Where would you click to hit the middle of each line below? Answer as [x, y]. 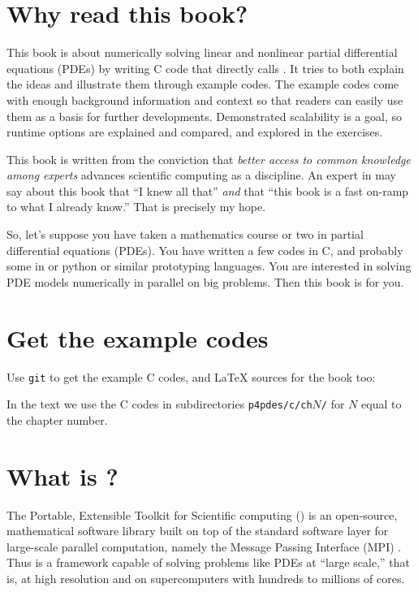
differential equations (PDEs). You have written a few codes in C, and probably [205, 250]
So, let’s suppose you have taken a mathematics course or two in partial [185, 234]
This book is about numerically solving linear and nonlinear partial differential [202, 52]
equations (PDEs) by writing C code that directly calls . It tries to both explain [205, 68]
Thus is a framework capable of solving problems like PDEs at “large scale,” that [208, 562]
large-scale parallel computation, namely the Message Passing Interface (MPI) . [204, 546]
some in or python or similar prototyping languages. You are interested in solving [209, 266]
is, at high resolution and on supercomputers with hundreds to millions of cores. [206, 578]
